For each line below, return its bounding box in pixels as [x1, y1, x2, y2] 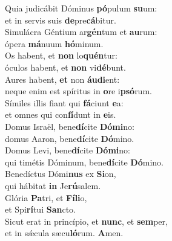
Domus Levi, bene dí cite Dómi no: [5, 144, 130, 156]
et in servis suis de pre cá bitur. [5, 13, 116, 26]
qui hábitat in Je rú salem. [5, 179, 101, 191]
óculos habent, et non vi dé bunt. [5, 60, 126, 73]
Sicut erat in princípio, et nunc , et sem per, [5, 214, 168, 227]
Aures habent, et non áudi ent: [5, 72, 120, 85]
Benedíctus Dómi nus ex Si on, [5, 167, 116, 180]
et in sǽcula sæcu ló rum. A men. [5, 227, 124, 239]
